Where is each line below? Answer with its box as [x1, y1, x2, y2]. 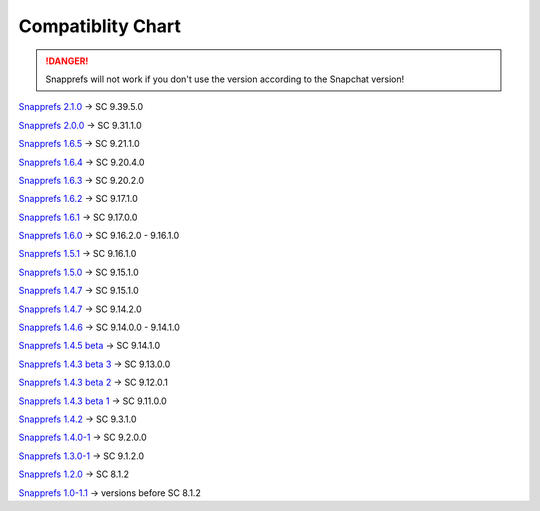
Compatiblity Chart [18, 15, 182, 37]
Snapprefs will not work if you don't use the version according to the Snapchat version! [45, 73, 405, 85]
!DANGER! [45, 55, 89, 67]
